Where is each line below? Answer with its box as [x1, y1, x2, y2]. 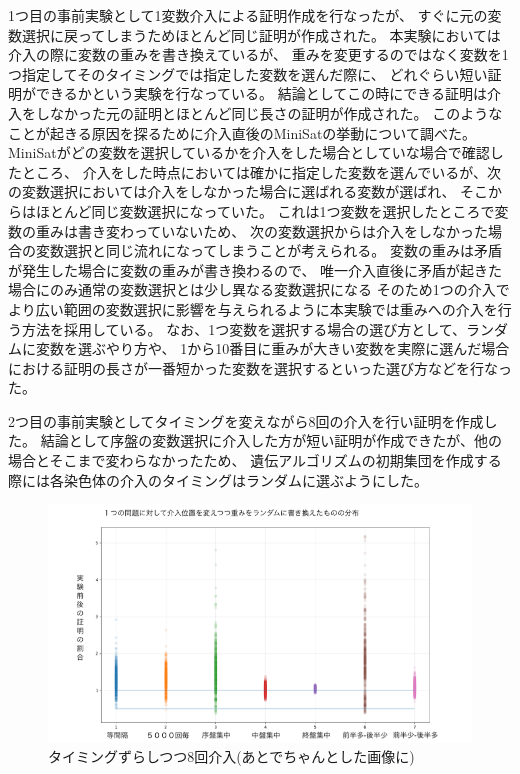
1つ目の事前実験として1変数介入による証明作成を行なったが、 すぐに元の [8, 5, 488, 25]
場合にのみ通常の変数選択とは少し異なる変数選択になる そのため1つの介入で [8, 279, 510, 300]
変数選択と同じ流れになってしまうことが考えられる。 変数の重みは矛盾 [35, 240, 502, 261]
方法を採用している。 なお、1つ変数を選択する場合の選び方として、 [21, 318, 467, 339]
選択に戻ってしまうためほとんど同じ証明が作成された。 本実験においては [21, 24, 501, 45]
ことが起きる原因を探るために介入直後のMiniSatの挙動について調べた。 [8, 122, 476, 143]
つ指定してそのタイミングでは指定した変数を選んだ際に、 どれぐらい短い [8, 63, 488, 84]
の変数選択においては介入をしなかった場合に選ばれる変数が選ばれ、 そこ [8, 181, 489, 202]
